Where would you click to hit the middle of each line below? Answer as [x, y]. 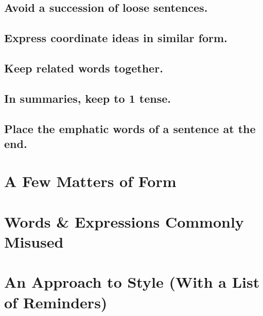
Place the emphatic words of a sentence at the [130, 128]
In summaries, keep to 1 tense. [88, 98]
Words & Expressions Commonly [124, 221]
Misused [34, 242]
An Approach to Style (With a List [132, 282]
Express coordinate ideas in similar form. [116, 38]
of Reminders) [56, 302]
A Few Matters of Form [90, 181]
